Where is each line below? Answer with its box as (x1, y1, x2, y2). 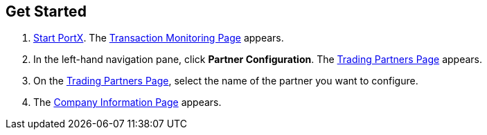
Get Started (6, 3, 87, 20)
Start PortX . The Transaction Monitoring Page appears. (33, 32, 284, 44)
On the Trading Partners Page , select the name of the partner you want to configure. (33, 75, 418, 87)
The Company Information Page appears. (33, 96, 222, 109)
